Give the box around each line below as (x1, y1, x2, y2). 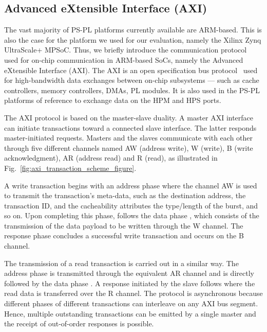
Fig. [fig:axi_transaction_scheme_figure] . (4, 162, 137, 173)
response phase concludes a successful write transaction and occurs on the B (4, 230, 244, 241)
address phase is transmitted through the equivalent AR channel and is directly (4, 268, 254, 278)
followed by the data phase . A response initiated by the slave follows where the (4, 277, 255, 288)
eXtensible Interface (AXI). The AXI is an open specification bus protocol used (4, 64, 258, 75)
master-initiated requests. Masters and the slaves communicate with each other (4, 132, 253, 143)
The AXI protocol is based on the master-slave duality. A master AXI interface (4, 112, 254, 123)
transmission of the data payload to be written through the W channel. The (4, 220, 243, 231)
